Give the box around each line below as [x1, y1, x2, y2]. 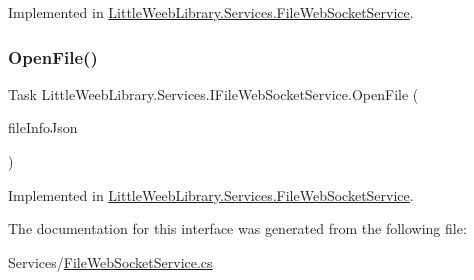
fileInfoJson [8, 117, 78, 138]
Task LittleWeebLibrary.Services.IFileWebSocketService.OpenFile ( [8, 83, 419, 104]
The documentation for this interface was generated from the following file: [8, 218, 467, 239]
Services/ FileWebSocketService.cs [8, 251, 213, 272]
